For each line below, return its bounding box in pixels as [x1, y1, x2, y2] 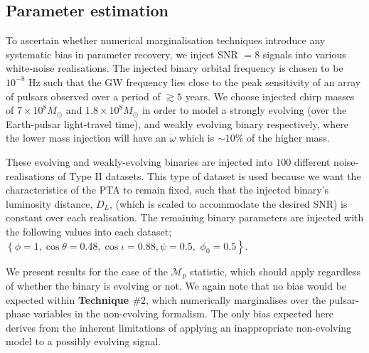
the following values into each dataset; [6, 223, 172, 238]
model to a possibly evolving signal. [6, 334, 161, 349]
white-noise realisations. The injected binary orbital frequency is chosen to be [6, 60, 343, 75]
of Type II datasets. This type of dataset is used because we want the [58, 168, 361, 183]
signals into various [262, 46, 346, 61]
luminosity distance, [6, 196, 93, 211]
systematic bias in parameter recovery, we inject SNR [6, 46, 238, 61]
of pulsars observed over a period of [6, 88, 161, 103]
